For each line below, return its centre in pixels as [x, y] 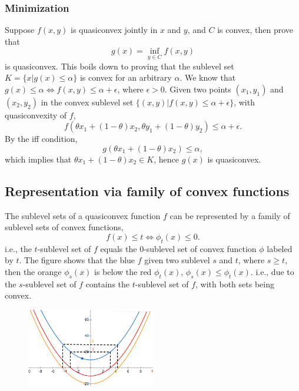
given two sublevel [177, 260]
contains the [108, 284]
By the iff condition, [41, 139]
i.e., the [18, 248]
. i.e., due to [272, 271]
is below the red [123, 271]
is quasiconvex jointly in [114, 30]
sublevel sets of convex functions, [64, 227]
